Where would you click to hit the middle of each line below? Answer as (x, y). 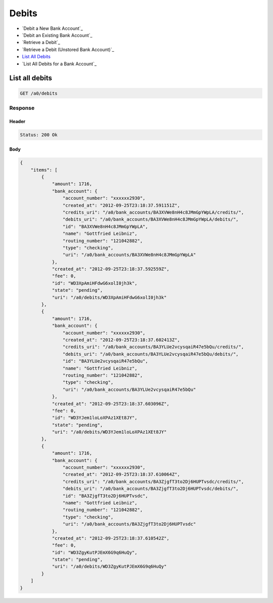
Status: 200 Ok (39, 135)
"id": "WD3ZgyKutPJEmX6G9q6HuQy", (95, 552)
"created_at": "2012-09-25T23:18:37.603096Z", (110, 404)
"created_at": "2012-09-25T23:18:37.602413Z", (121, 340)
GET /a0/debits (39, 93)
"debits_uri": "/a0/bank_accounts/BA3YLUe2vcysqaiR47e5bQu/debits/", (150, 354)
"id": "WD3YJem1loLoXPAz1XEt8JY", (95, 418)
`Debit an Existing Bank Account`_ (57, 35)
